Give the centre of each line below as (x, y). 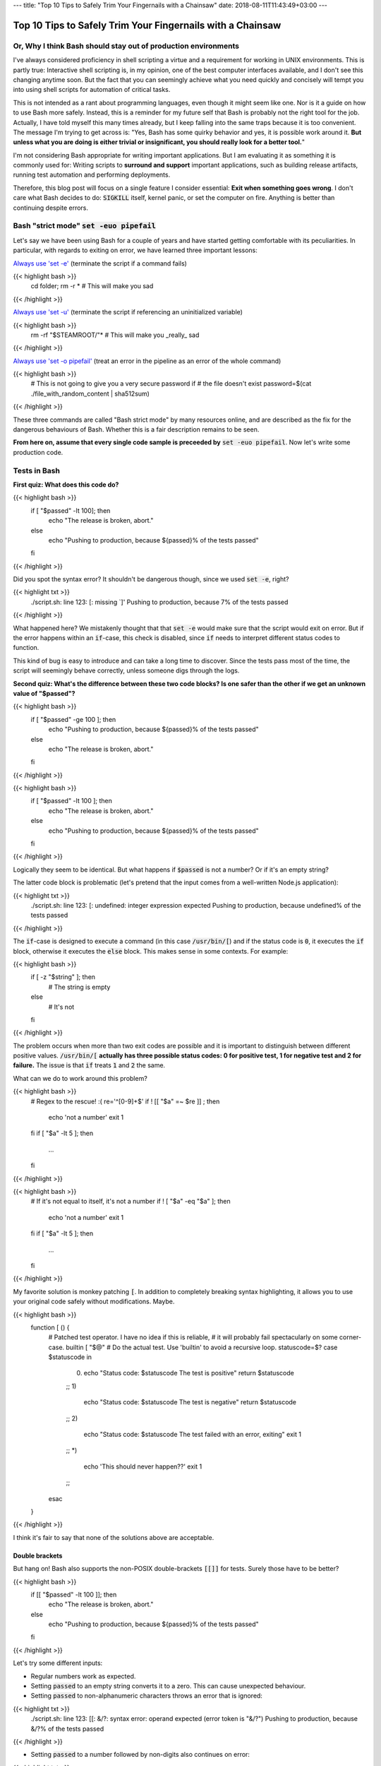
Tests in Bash (36, 470)
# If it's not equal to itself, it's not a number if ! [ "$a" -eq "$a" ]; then (131, 1202)
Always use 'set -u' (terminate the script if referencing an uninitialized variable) (128, 312)
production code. (38, 452)
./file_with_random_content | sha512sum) (90, 393)
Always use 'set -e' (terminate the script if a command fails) (100, 263)
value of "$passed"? (44, 693)
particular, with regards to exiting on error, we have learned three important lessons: (135, 250)
